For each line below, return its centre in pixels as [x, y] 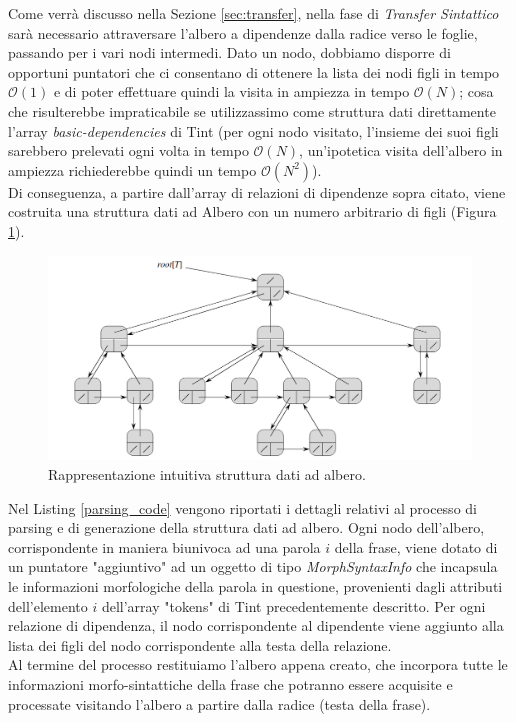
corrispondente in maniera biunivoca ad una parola [164, 546]
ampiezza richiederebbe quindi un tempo [132, 169]
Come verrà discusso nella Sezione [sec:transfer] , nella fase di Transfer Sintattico [253, 13]
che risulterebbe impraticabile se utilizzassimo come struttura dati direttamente [252, 110]
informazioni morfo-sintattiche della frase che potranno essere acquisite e [230, 684]
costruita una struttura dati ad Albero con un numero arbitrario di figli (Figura [252, 211]
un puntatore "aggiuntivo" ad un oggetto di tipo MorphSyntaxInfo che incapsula [253, 566]
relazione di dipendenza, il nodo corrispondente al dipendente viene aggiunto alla [256, 625]
